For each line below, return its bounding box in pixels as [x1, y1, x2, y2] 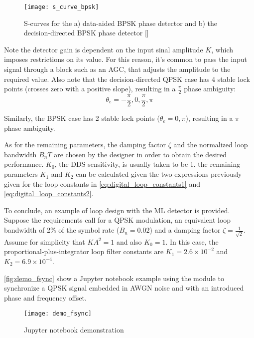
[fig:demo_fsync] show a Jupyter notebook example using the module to [4, 273, 224, 283]
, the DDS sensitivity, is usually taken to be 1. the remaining [54, 159, 241, 169]
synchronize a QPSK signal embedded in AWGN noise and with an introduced [4, 283, 244, 293]
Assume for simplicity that [4, 236, 85, 247]
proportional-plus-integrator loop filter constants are [4, 246, 164, 257]
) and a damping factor [149, 225, 221, 235]
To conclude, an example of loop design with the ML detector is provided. [4, 205, 230, 215]
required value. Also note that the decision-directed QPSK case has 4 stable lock [4, 73, 250, 84]
